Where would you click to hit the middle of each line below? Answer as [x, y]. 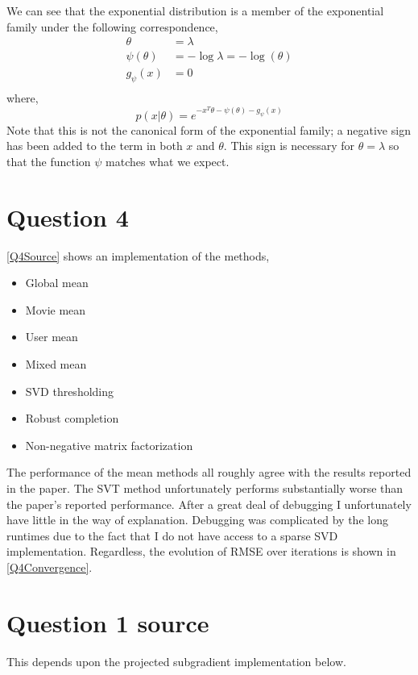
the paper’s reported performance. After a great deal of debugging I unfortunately [209, 504]
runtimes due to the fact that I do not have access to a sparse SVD [172, 535]
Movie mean [56, 309]
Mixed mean [56, 363]
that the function [49, 161]
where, [23, 98]
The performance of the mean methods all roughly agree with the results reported [209, 472]
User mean [52, 337]
